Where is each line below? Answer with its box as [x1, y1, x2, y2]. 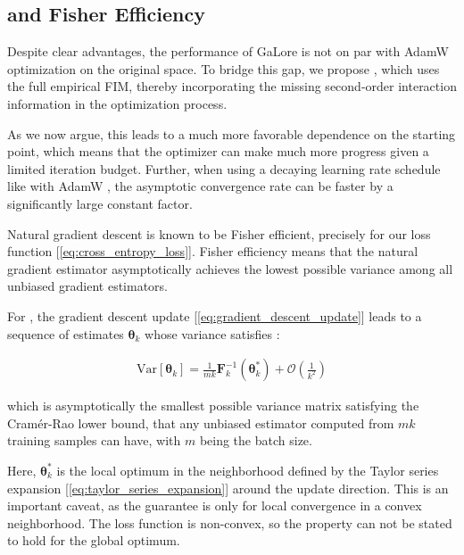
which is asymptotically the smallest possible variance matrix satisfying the [7, 396, 419, 415]
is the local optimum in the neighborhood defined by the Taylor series [56, 460, 439, 479]
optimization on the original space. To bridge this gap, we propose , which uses [7, 59, 440, 78]
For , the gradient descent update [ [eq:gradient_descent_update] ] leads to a [7, 306, 422, 325]
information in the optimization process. [7, 94, 228, 112]
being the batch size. [199, 431, 312, 450]
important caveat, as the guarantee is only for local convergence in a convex [7, 496, 422, 515]
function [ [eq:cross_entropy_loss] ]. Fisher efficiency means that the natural [7, 242, 418, 261]
